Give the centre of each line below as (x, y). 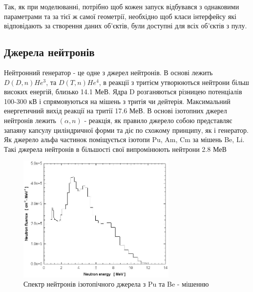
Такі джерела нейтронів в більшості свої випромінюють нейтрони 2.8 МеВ (115, 149)
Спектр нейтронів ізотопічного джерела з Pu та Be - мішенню (116, 284)
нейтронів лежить (30, 120)
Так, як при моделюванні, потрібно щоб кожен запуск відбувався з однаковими (122, 6)
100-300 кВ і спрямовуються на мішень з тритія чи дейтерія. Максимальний (117, 101)
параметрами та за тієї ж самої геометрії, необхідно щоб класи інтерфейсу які (120, 16)
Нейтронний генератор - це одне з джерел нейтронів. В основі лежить (108, 72)
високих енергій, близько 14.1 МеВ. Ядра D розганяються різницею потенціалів (123, 92)
